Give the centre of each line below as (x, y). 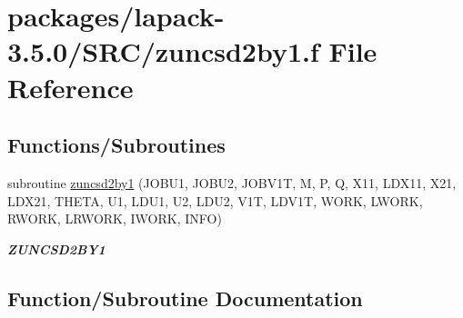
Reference (70, 87)
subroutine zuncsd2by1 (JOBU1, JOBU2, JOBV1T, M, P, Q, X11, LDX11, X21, (232, 182)
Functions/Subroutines (116, 145)
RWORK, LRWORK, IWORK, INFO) (115, 219)
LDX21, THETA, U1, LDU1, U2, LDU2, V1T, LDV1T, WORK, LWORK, (215, 200)
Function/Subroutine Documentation (185, 298)
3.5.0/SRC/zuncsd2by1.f (163, 51)
